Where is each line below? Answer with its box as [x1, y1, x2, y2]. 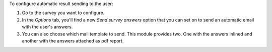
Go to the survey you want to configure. [22, 10, 105, 16]
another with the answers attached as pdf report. [22, 37, 124, 43]
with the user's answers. [22, 24, 73, 30]
